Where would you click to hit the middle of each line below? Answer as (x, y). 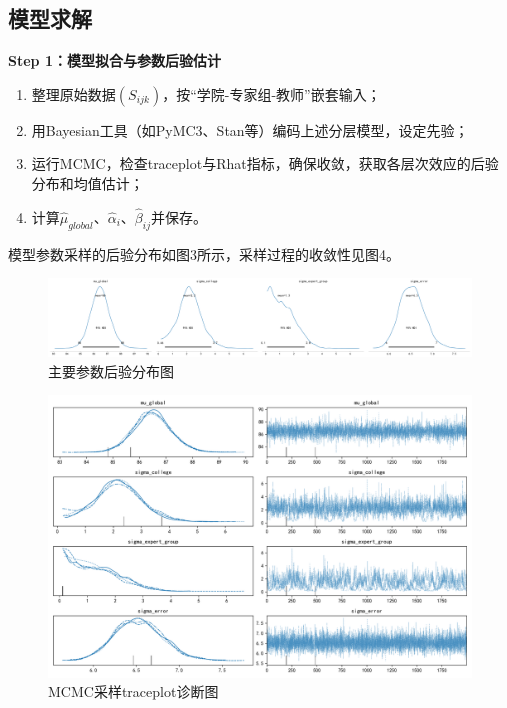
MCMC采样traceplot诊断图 (133, 691)
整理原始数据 (73, 93)
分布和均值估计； (87, 182)
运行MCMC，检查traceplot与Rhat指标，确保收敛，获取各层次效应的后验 (265, 163)
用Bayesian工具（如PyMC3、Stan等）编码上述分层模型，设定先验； (250, 129)
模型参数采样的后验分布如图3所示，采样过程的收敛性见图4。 (204, 253)
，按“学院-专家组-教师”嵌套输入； (271, 93)
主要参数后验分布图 (111, 370)
